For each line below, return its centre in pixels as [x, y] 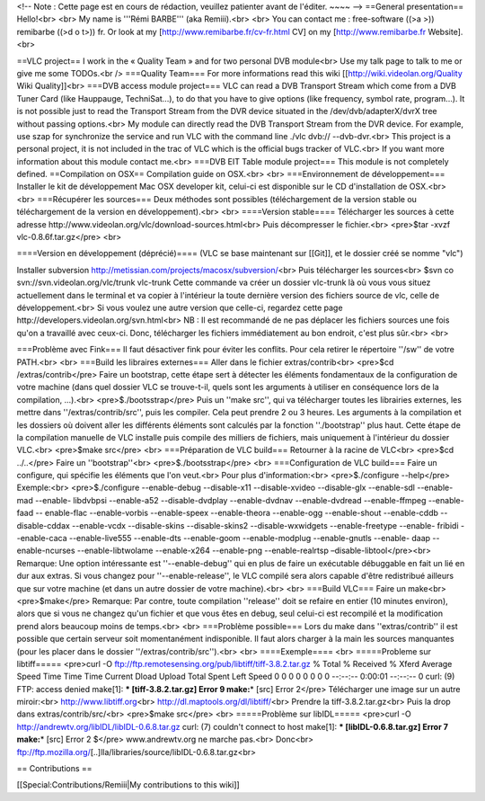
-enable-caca [42, 538]
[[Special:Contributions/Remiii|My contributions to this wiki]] [128, 785]
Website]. [445, 31]
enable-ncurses [46, 551]
